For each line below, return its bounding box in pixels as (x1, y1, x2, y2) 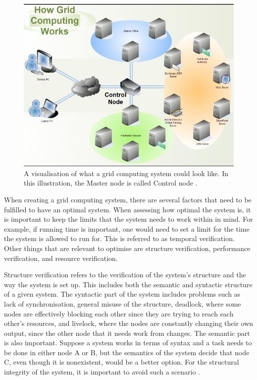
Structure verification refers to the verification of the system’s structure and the (4, 269, 246, 280)
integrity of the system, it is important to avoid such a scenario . (4, 367, 200, 377)
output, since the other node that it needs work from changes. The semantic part (4, 327, 250, 338)
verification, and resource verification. (4, 253, 118, 263)
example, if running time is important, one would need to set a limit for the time (4, 223, 250, 234)
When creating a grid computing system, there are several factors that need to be (4, 194, 252, 204)
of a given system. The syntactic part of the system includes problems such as (4, 289, 241, 299)
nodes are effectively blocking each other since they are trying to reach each (4, 308, 234, 318)
